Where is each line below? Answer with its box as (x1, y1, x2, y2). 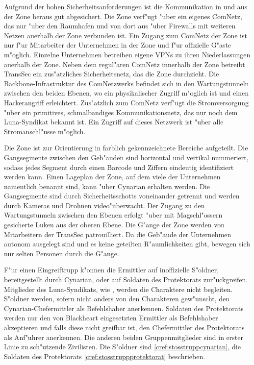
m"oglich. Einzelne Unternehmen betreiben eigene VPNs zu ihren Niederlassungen (4, 49, 251, 59)
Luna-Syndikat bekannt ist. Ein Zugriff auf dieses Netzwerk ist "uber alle (4, 117, 224, 127)
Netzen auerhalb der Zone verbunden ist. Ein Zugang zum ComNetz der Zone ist (4, 30, 247, 40)
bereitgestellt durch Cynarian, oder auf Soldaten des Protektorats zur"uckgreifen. (4, 274, 248, 285)
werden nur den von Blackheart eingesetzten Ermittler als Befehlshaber (4, 313, 218, 323)
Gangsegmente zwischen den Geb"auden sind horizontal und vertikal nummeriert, (4, 152, 249, 162)
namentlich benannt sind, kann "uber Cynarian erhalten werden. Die (4, 181, 210, 191)
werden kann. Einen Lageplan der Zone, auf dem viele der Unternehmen (4, 171, 221, 182)
